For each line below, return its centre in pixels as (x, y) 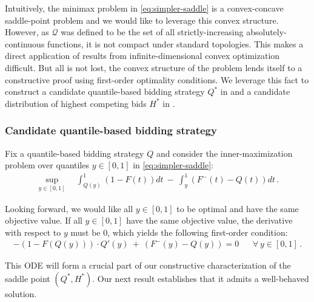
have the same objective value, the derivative (209, 220)
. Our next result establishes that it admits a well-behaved (201, 278)
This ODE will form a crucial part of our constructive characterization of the (148, 265)
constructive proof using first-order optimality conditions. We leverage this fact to (157, 79)
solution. (21, 293)
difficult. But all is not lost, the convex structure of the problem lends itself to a (154, 67)
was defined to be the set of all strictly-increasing (152, 32)
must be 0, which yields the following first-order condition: (179, 232)
